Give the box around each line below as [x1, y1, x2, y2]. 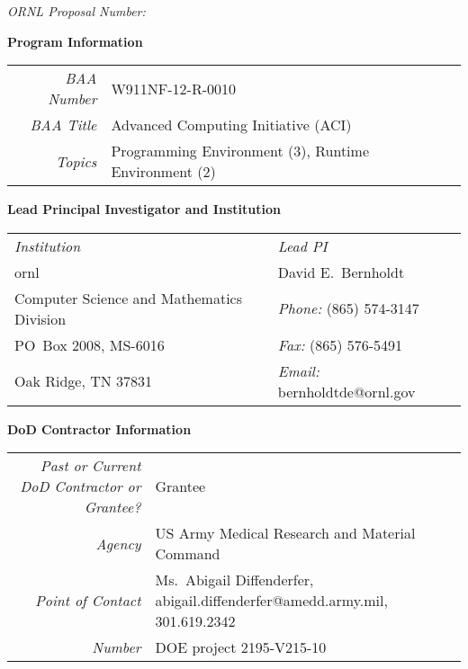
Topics [55, 150, 97, 172]
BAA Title [30, 114, 97, 136]
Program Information [7, 31, 143, 50]
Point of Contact [34, 590, 141, 611]
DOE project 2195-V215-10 [155, 637, 327, 658]
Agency [95, 532, 141, 554]
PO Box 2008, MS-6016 [14, 334, 165, 355]
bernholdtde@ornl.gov [277, 380, 416, 402]
